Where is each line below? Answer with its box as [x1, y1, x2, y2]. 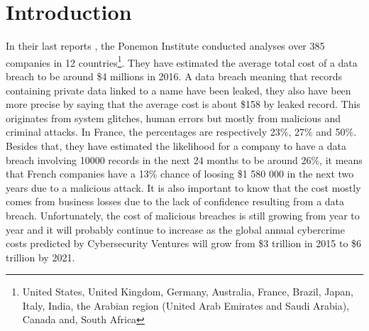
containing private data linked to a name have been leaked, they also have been [6, 82, 351, 97]
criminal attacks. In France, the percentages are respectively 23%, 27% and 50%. [6, 124, 357, 139]
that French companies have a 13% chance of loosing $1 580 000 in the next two [6, 166, 354, 181]
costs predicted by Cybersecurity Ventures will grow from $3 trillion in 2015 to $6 [6, 236, 362, 251]
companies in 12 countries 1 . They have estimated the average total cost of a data [6, 53, 358, 70]
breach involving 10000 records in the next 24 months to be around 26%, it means [6, 152, 363, 167]
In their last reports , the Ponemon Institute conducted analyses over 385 [6, 38, 325, 53]
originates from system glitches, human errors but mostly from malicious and [6, 110, 341, 125]
